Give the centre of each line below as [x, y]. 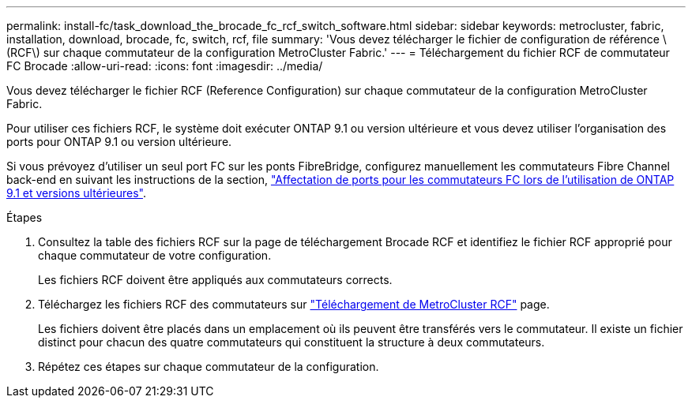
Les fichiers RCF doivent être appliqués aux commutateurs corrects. [215, 280]
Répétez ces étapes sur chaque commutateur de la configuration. [209, 367]
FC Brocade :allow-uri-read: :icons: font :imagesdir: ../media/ [165, 66]
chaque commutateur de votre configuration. [155, 255]
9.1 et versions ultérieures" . [76, 193]
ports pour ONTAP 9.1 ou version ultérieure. [119, 142]
